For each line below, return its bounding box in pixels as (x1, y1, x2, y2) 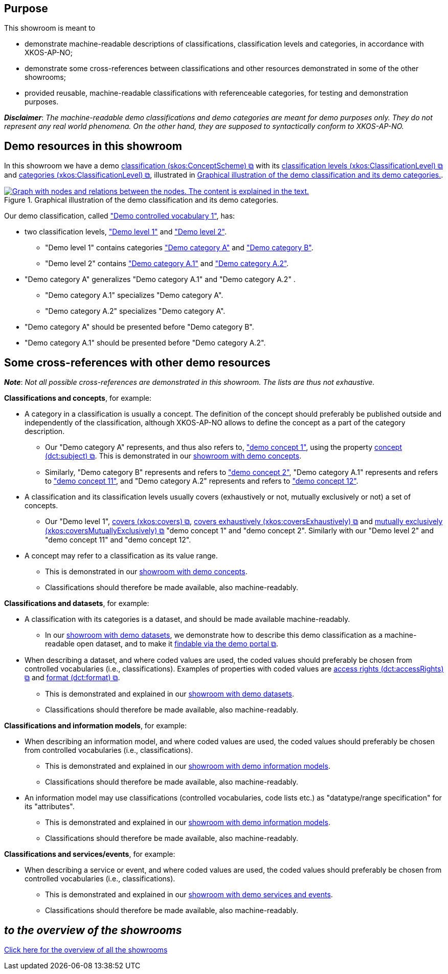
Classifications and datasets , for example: (4, 599, 149, 608)
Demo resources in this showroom (4, 139, 182, 153)
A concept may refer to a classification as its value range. (25, 551, 218, 560)
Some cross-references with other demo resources (4, 356, 271, 369)
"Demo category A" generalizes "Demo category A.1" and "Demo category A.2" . (25, 275, 296, 284)
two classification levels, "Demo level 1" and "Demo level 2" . (25, 227, 227, 236)
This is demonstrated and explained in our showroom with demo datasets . (45, 689, 295, 699)
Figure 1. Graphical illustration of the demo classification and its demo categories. (4, 196, 279, 205)
